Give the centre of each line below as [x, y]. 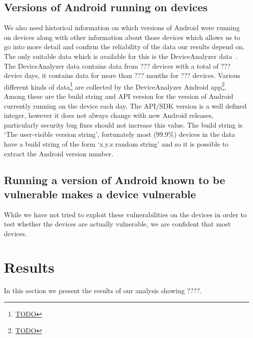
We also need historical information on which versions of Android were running [122, 28]
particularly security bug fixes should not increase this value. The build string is [123, 124]
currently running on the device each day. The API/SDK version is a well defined [125, 105]
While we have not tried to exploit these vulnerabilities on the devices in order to [125, 214]
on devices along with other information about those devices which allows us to [122, 37]
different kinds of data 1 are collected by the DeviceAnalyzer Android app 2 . [115, 86]
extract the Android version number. [59, 153]
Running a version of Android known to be [115, 179]
